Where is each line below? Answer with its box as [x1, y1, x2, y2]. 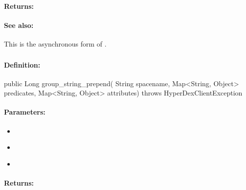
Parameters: [4, 107, 45, 117]
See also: [4, 20, 34, 30]
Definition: [4, 59, 41, 70]
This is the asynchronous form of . [4, 38, 107, 48]
